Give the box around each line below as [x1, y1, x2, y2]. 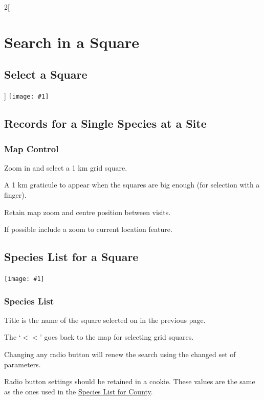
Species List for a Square [4, 249, 139, 265]
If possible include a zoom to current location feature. [4, 224, 172, 234]
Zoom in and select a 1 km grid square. [4, 162, 127, 173]
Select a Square [4, 66, 87, 82]
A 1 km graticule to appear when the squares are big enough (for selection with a [4, 179, 260, 190]
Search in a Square [4, 31, 139, 52]
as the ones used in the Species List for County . [4, 386, 153, 396]
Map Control [4, 142, 59, 155]
